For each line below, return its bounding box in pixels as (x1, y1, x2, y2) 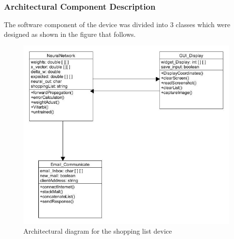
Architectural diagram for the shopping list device (23, 225, 172, 236)
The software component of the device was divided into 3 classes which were (4, 19, 231, 30)
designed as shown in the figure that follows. (4, 29, 136, 39)
